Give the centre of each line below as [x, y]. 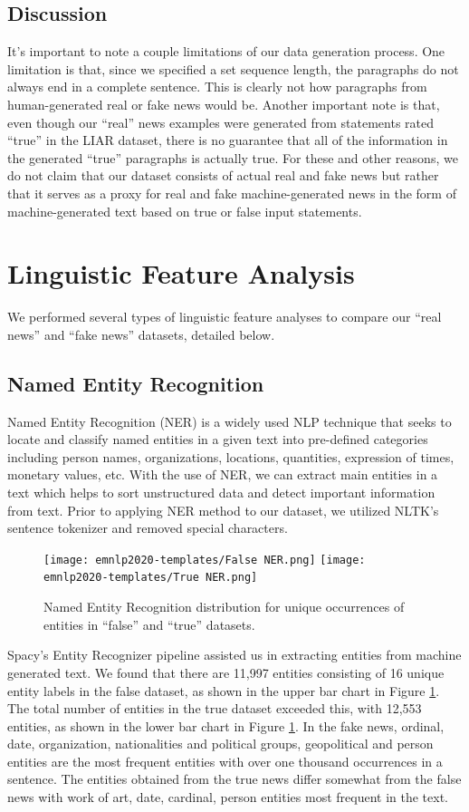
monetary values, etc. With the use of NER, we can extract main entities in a [223, 474]
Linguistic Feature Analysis [181, 273]
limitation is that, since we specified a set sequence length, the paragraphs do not [233, 68]
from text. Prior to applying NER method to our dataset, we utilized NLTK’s [223, 510]
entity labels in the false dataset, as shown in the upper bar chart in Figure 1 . [224, 690]
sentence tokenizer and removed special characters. [148, 528]
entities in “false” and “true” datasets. [149, 624]
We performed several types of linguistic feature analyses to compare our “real [225, 317]
